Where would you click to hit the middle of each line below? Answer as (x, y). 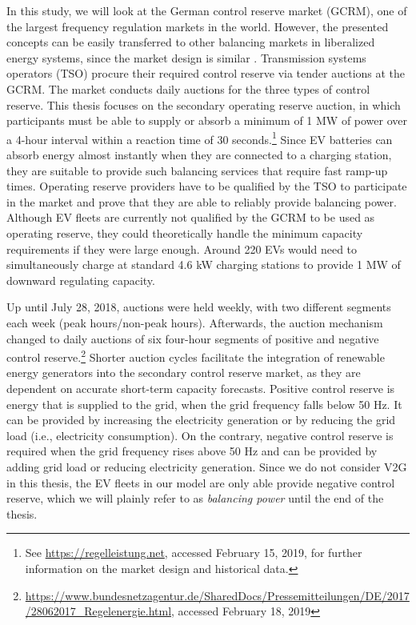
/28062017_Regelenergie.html (98, 611)
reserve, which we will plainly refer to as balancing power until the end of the (195, 498)
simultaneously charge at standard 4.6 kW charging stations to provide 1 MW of (204, 264)
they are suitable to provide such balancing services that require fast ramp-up (197, 170)
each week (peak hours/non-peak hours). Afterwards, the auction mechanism (195, 322)
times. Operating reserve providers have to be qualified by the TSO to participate (207, 186)
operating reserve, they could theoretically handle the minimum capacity (185, 232)
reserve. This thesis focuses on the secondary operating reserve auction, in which (204, 104)
